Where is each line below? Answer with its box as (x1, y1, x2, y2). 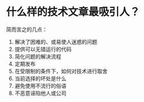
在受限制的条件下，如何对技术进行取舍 (14, 67, 108, 74)
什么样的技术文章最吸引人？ (6, 5, 140, 19)
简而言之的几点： (6, 26, 48, 33)
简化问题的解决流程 (14, 53, 62, 60)
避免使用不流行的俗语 (14, 82, 66, 89)
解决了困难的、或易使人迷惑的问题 (14, 38, 98, 45)
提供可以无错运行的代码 (14, 45, 72, 53)
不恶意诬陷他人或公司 (14, 89, 66, 97)
